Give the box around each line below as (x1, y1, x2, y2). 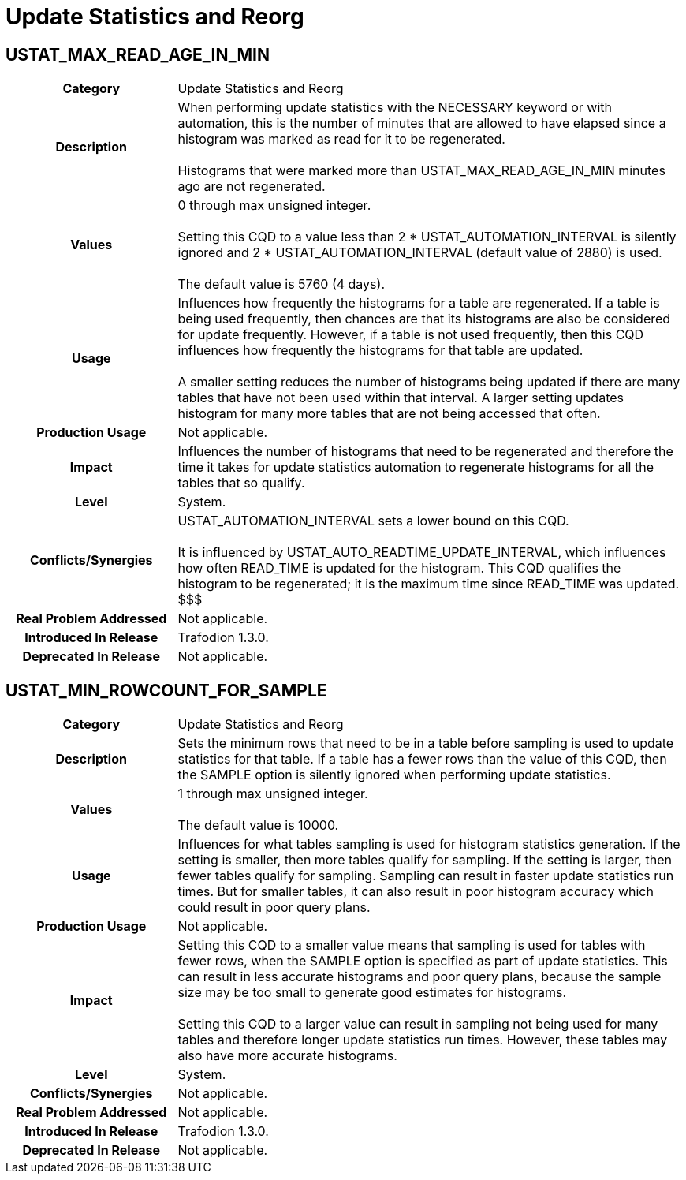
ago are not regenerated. (177, 178, 326, 195)
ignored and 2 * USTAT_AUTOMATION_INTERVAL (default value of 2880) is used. (177, 245, 662, 261)
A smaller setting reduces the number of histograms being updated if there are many (177, 374, 680, 390)
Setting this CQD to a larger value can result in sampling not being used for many (177, 1016, 658, 1032)
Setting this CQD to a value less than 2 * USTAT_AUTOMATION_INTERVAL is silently (177, 229, 677, 245)
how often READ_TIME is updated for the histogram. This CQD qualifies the (177, 560, 621, 577)
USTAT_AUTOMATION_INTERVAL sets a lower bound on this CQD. (177, 513, 569, 529)
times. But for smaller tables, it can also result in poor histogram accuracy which (177, 883, 654, 900)
